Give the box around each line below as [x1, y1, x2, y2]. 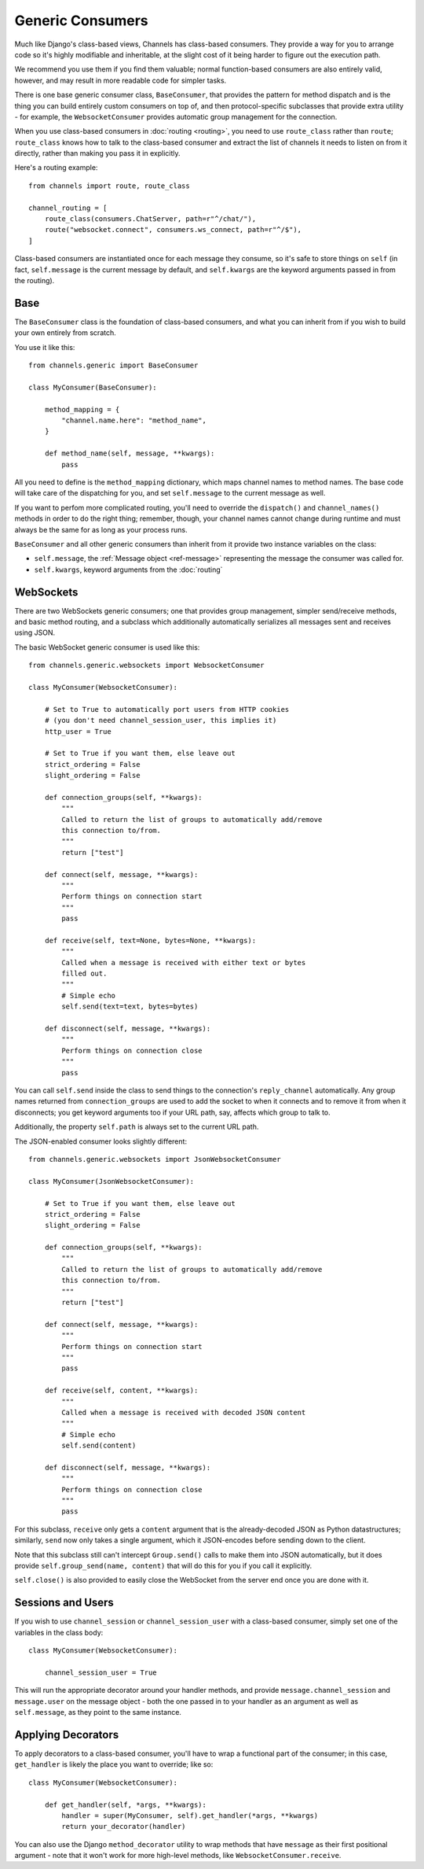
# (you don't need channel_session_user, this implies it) [44, 716, 277, 725]
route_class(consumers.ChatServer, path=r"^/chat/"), [44, 215, 257, 223]
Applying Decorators [14, 1727, 119, 1742]
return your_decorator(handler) [61, 1822, 186, 1831]
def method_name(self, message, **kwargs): [44, 449, 215, 458]
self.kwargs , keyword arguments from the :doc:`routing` [34, 565, 223, 574]
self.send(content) [61, 1441, 137, 1451]
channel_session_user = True [44, 1668, 157, 1677]
